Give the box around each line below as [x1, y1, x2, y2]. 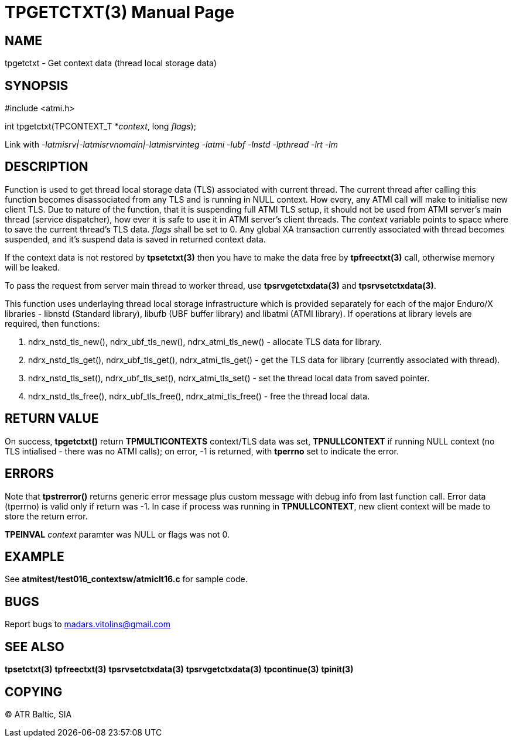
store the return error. [5, 511, 88, 521]
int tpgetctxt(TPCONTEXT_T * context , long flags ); [5, 121, 196, 132]
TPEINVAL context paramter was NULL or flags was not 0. [5, 529, 230, 539]
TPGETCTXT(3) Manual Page [5, 2, 235, 22]
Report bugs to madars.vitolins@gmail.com [5, 619, 170, 630]
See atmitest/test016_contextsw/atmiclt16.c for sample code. [5, 574, 248, 584]
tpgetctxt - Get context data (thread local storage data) [5, 58, 217, 69]
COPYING [5, 684, 63, 699]
